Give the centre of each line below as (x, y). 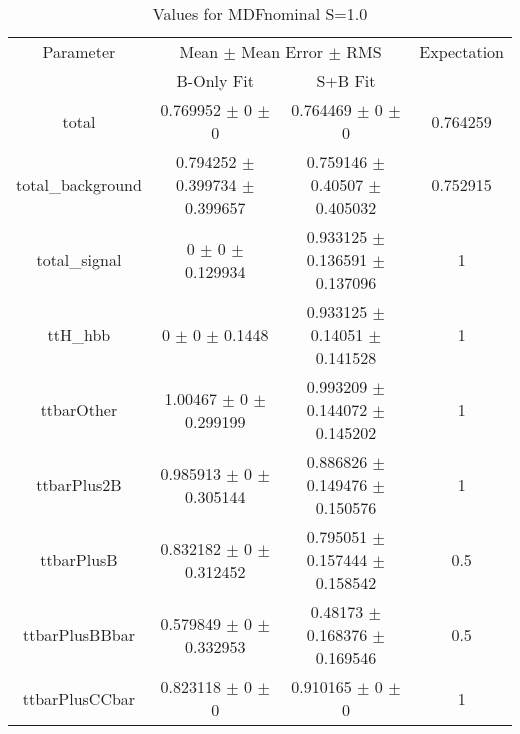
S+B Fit (346, 80)
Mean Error (282, 51)
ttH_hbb (79, 334)
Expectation (461, 51)
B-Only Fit (215, 80)
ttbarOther (79, 409)
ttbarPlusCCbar (79, 698)
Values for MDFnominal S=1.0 (260, 13)
